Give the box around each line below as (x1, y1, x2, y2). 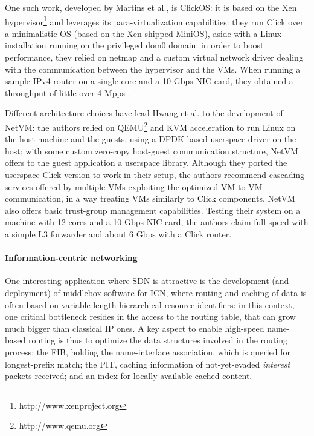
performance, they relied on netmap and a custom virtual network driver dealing (5, 51, 303, 64)
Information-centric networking (5, 251, 138, 264)
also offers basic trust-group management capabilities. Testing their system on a (5, 203, 301, 216)
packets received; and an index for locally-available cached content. (5, 369, 252, 382)
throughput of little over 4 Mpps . (5, 86, 130, 99)
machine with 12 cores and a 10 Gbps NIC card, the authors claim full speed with (5, 216, 309, 228)
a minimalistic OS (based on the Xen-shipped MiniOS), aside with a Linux (5, 27, 282, 39)
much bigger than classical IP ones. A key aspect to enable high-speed (5, 322, 264, 334)
